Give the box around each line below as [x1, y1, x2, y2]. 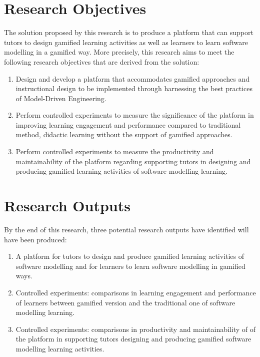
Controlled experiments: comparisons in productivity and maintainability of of [15, 323, 255, 334]
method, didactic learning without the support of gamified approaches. [15, 129, 232, 140]
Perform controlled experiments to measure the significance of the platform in [15, 110, 254, 120]
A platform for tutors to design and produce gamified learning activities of [15, 251, 244, 261]
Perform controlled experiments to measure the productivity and [15, 146, 214, 157]
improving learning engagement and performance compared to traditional [15, 119, 241, 130]
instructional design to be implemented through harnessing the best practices [15, 83, 252, 94]
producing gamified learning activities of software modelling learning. [15, 166, 227, 176]
